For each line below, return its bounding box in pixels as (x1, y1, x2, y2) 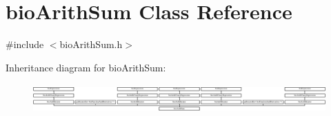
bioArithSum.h (59, 37, 123, 51)
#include (6, 37, 44, 51)
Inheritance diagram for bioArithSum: (6, 60, 166, 74)
